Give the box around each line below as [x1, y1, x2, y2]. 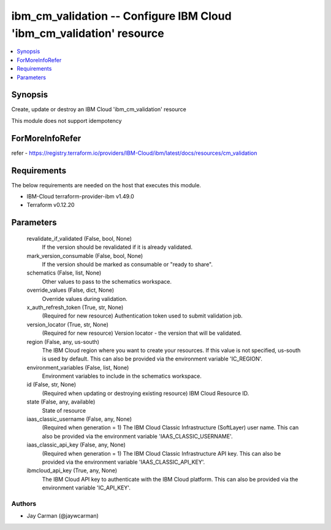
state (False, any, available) [26, 398, 96, 405]
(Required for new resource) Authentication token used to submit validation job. [42, 312, 243, 319]
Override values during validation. [42, 295, 128, 302]
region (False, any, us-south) [26, 338, 99, 345]
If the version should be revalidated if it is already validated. [42, 243, 193, 251]
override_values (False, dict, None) [26, 286, 115, 294]
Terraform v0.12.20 [26, 201, 75, 209]
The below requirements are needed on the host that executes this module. [11, 181, 202, 189]
